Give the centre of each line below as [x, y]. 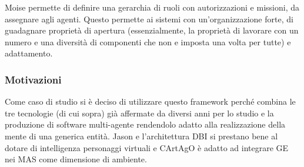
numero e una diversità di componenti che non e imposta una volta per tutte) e [148, 41]
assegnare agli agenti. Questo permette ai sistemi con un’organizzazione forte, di [149, 19]
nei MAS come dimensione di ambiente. [76, 159]
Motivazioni [33, 79]
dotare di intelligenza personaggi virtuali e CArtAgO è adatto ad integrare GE [147, 147]
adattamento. [29, 53]
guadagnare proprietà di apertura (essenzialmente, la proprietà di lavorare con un [152, 30]
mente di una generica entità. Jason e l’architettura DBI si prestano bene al [141, 136]
